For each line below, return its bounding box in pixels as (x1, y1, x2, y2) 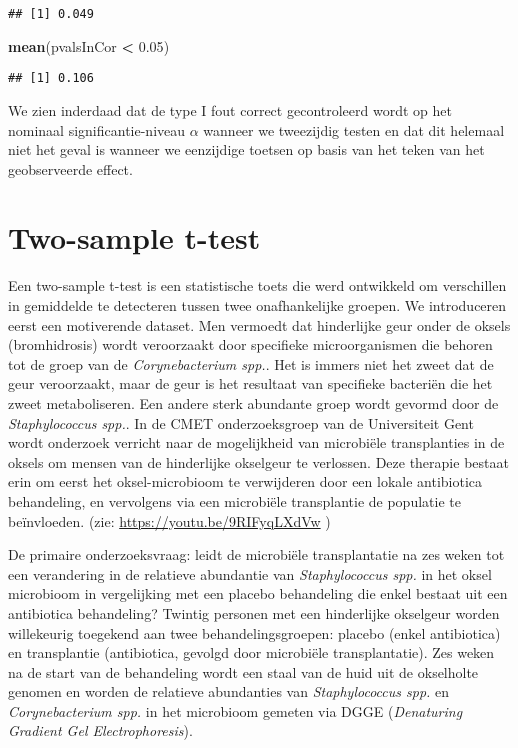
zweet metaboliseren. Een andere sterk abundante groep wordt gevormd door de (8, 392, 499, 413)
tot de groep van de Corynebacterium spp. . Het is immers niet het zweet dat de (8, 353, 494, 374)
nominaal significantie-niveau (8, 119, 186, 140)
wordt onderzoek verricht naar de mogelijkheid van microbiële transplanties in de (8, 432, 505, 453)
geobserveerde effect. (8, 158, 133, 179)
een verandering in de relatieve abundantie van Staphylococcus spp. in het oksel (8, 563, 492, 584)
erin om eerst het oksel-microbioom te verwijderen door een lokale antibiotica (8, 471, 483, 492)
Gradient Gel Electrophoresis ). (8, 720, 193, 741)
